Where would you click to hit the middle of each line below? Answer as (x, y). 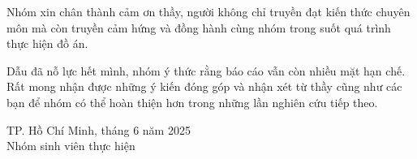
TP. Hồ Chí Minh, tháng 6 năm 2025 (99, 129)
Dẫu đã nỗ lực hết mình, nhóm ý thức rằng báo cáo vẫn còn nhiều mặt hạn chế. (206, 70)
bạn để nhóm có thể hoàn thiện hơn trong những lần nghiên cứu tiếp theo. (192, 102)
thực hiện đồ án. (47, 43)
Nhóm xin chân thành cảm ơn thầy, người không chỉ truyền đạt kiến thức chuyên (208, 11)
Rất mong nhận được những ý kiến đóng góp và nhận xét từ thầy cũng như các (204, 86)
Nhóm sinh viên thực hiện (71, 146)
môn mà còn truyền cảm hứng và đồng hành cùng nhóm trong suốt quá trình (199, 27)
